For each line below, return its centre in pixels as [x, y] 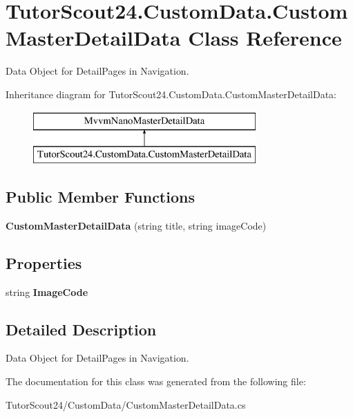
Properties [44, 262]
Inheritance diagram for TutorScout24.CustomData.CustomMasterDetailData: [171, 94]
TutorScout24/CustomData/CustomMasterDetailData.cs [126, 404]
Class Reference [265, 38]
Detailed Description [81, 329]
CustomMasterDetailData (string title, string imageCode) [136, 225]
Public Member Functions [100, 197]
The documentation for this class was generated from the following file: [156, 381]
